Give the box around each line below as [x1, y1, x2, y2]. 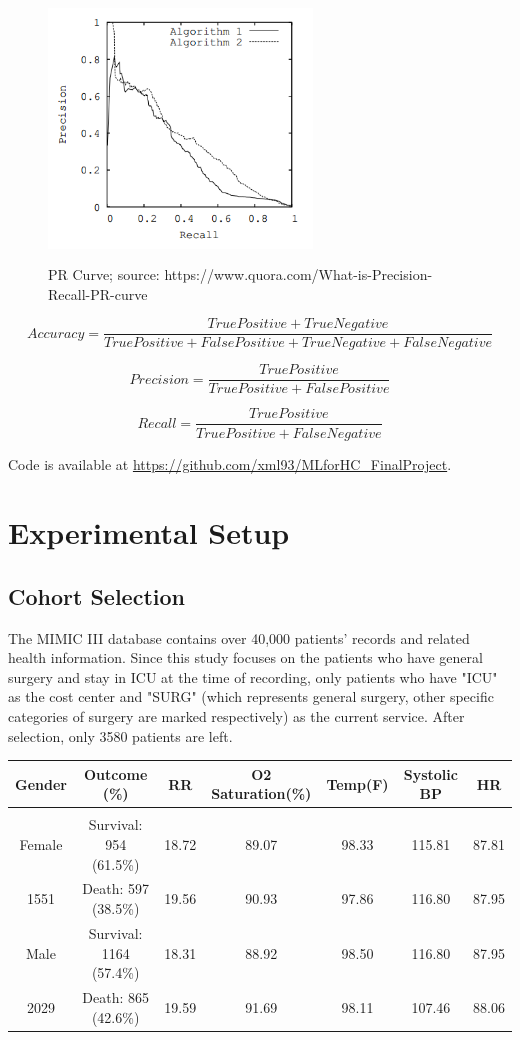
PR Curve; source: [48, 264, 160, 285]
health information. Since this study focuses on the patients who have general [8, 647, 483, 668]
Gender [15, 773, 67, 794]
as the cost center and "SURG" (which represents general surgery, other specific [8, 686, 494, 707]
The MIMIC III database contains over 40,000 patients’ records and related [8, 627, 470, 648]
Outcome [83, 763, 148, 784]
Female [19, 834, 63, 855]
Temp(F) [326, 773, 389, 794]
